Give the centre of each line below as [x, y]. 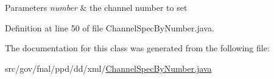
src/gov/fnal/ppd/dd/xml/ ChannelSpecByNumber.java [108, 68]
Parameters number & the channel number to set [96, 7]
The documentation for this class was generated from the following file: [137, 48]
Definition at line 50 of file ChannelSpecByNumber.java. [110, 27]
